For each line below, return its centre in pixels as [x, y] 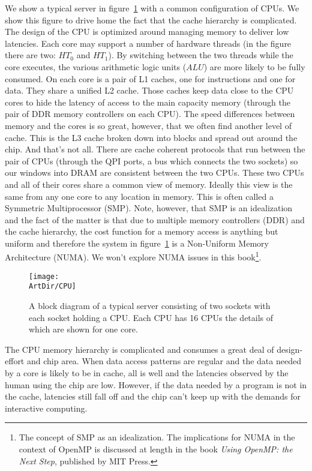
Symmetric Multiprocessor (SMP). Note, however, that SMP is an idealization [149, 208]
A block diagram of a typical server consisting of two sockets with [150, 306]
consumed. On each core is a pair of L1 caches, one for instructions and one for [150, 78]
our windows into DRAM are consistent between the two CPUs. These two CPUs [154, 172]
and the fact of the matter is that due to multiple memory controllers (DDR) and [155, 219]
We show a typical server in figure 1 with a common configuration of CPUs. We [152, 8]
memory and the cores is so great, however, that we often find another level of [148, 125]
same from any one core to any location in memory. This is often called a [139, 196]
